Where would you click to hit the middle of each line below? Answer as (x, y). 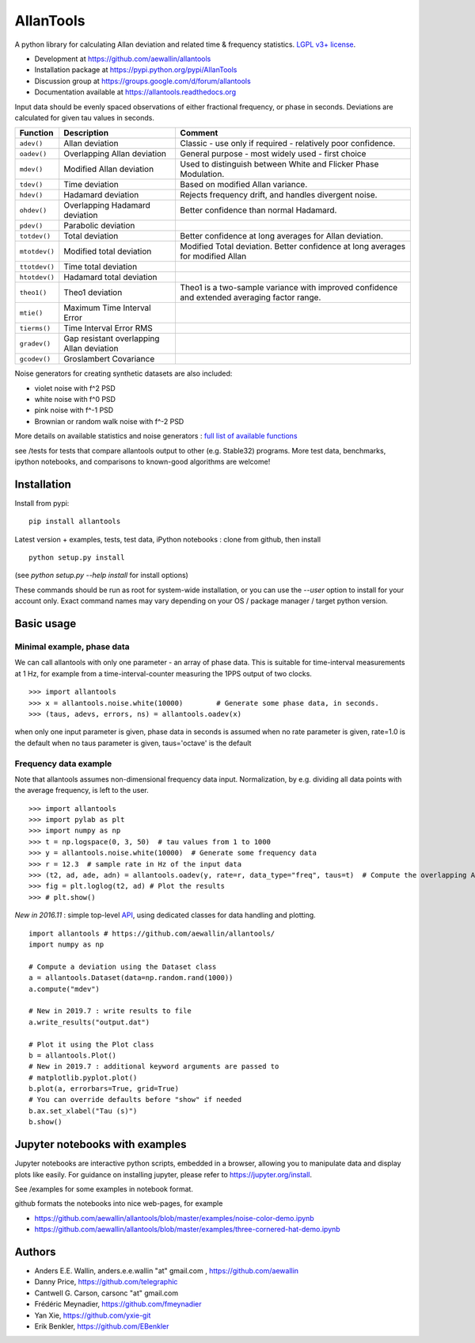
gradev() (35, 344)
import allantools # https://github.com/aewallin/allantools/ (152, 933)
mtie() (31, 313)
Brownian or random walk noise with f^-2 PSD (109, 421)
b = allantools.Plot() (73, 1055)
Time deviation (91, 185)
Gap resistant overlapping (112, 339)
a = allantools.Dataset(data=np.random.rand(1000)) (131, 978)
